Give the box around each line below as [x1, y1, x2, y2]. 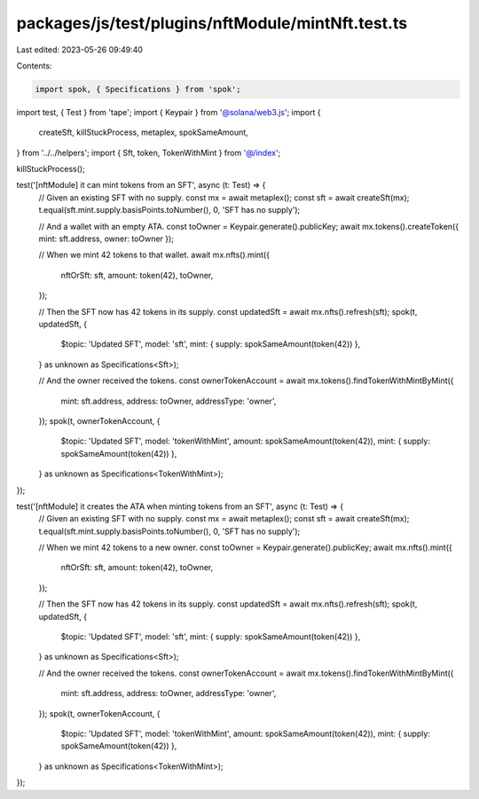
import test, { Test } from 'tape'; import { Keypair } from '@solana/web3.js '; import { [16, 106, 321, 117]
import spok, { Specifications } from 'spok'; [35, 84, 241, 94]
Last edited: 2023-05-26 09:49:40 [16, 44, 144, 55]
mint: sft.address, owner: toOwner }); [38, 233, 175, 244]
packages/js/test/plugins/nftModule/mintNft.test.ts [16, 13, 408, 33]
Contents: [16, 60, 52, 71]
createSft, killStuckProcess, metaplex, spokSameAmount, [38, 127, 248, 137]
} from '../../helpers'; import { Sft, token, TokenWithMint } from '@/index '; [16, 147, 281, 158]
